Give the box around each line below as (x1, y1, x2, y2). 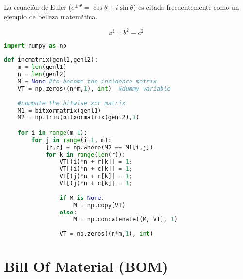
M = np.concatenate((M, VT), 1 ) (73, 216, 178, 223)
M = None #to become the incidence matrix (17, 78, 157, 85)
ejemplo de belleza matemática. (4, 11, 97, 21)
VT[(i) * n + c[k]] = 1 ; (59, 165, 132, 173)
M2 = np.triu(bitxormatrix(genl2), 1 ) (17, 114, 140, 121)
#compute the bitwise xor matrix (17, 99, 126, 107)
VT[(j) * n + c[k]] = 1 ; (59, 180, 132, 187)
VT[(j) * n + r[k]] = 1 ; (59, 173, 132, 180)
